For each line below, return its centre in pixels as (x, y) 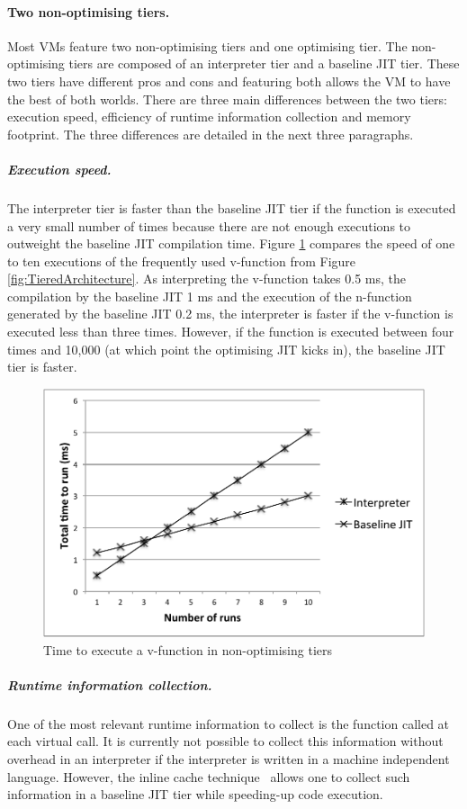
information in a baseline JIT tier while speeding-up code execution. (195, 794)
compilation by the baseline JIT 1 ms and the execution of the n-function (210, 296)
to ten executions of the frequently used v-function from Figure (182, 261)
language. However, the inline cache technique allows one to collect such (209, 776)
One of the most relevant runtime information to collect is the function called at (229, 723)
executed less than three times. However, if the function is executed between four (231, 332)
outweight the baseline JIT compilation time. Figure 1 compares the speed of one (231, 243)
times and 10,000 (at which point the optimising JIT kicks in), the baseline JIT (226, 349)
